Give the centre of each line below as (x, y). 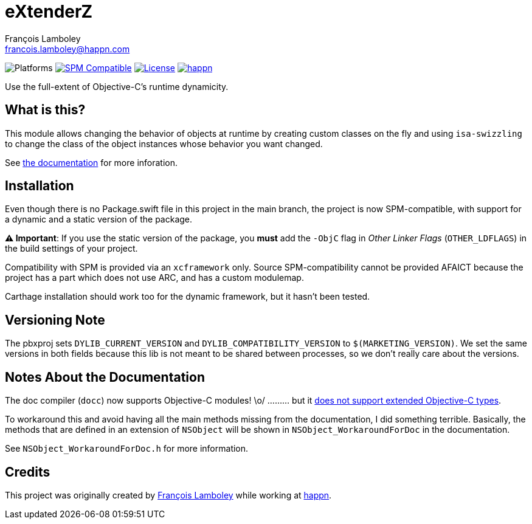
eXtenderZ (49, 12)
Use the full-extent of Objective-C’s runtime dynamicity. (117, 86)
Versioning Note (55, 320)
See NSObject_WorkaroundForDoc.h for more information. (127, 449)
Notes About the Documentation (105, 377)
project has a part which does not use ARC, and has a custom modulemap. (154, 278)
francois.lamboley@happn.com (67, 49)
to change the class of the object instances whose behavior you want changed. (164, 143)
